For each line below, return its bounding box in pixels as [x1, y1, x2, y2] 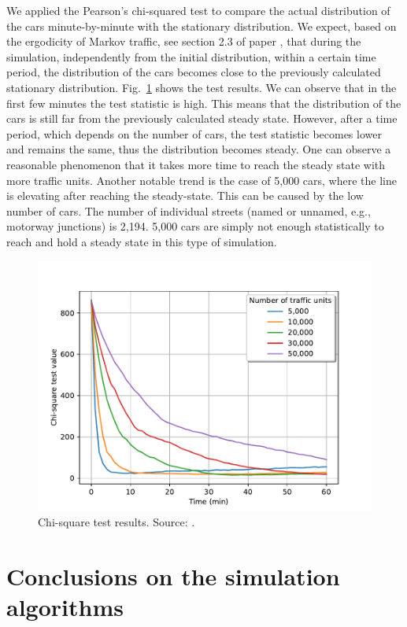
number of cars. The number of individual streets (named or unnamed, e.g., [6, 202, 371, 219]
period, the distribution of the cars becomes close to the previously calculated [6, 64, 381, 80]
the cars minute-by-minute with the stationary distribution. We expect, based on [6, 17, 397, 34]
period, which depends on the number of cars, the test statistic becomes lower [6, 125, 382, 142]
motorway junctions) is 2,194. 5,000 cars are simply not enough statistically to [6, 218, 384, 234]
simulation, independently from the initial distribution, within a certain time [6, 48, 376, 65]
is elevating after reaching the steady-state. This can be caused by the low [6, 187, 364, 204]
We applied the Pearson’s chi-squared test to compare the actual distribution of [6, 2, 390, 18]
